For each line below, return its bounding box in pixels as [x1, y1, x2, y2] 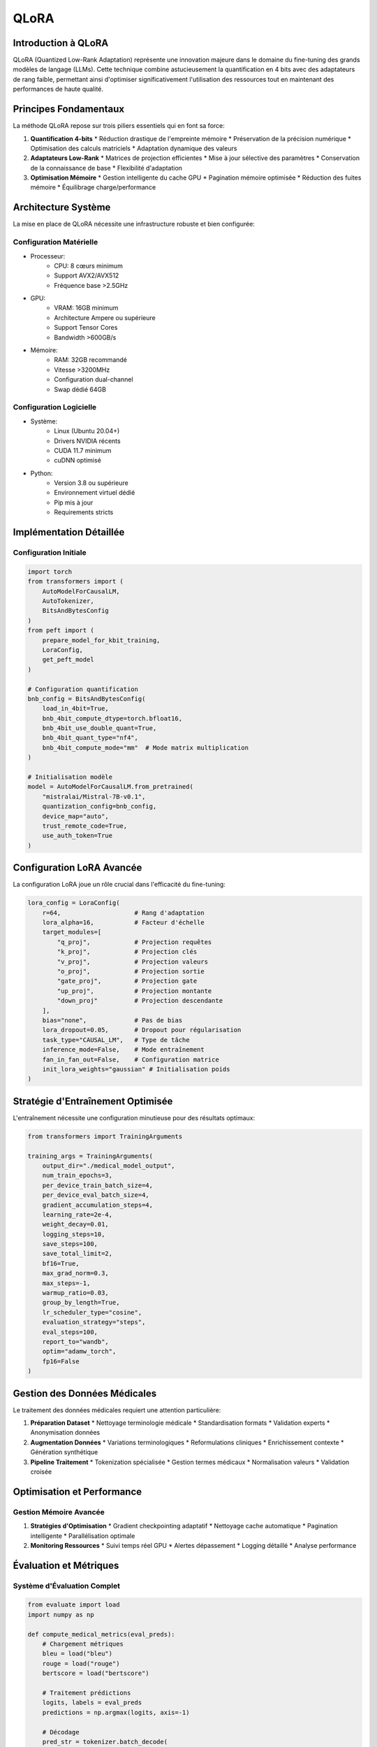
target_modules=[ [42, 928, 102, 936]
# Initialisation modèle [27, 773, 113, 781]
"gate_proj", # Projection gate [57, 977, 198, 985]
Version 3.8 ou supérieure [54, 479, 128, 487]
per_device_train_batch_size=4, [42, 1181, 154, 1189]
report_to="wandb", [42, 1338, 110, 1345]
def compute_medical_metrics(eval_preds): [27, 1630, 175, 1638]
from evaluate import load [27, 1601, 120, 1609]
